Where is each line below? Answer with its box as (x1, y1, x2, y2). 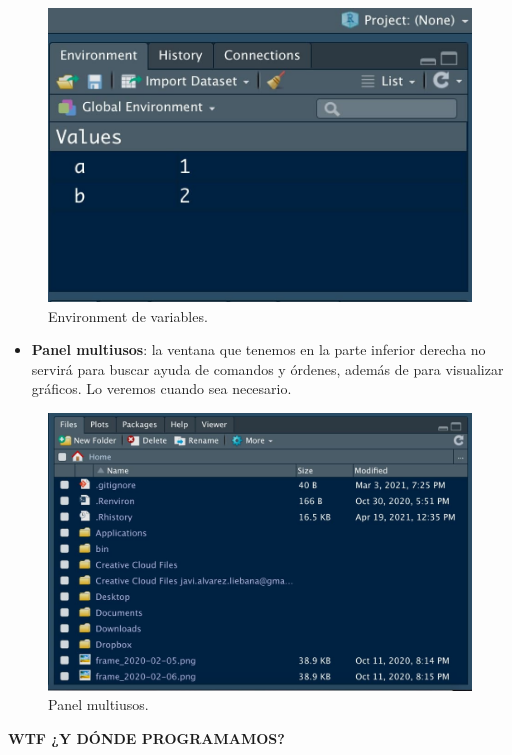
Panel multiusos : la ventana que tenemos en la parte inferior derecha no (31, 339, 486, 360)
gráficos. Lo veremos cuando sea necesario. (31, 378, 292, 399)
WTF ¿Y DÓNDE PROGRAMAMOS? (8, 728, 285, 749)
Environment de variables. (48, 305, 208, 326)
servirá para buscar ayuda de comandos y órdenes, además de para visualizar (31, 358, 504, 379)
